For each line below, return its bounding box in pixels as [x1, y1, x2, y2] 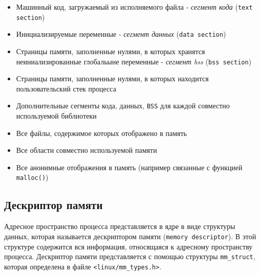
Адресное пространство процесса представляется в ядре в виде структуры [4, 221, 235, 232]
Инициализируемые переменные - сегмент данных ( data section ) [16, 29, 226, 39]
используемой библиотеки [16, 110, 97, 121]
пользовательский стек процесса [16, 83, 116, 94]
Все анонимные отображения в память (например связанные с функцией [16, 162, 243, 172]
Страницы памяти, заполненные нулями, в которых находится [16, 73, 209, 84]
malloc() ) [16, 172, 49, 182]
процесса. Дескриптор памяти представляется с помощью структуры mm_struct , [4, 251, 255, 262]
